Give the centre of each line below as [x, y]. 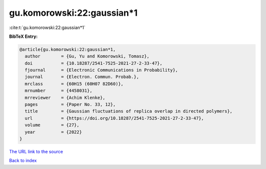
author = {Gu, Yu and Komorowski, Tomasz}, [87, 56]
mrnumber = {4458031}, [59, 91]
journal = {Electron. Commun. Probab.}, [82, 77]
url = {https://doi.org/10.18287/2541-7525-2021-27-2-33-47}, [115, 118]
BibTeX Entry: [23, 36]
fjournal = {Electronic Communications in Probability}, [101, 70]
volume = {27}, [52, 125]
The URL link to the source [36, 151]
